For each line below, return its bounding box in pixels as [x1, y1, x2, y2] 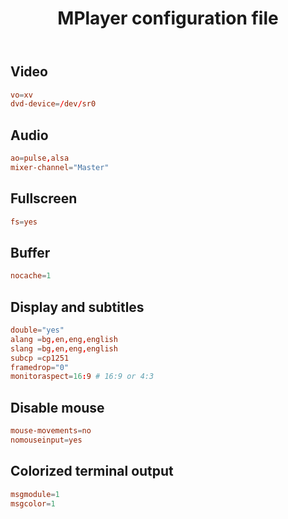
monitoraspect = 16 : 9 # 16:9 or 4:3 [10, 372, 155, 382]
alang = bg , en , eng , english [10, 334, 118, 344]
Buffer [10, 245, 51, 261]
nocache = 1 [10, 271, 52, 281]
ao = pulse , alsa [10, 153, 70, 164]
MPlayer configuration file [57, 7, 279, 30]
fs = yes [10, 217, 38, 227]
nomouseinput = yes [10, 435, 83, 446]
